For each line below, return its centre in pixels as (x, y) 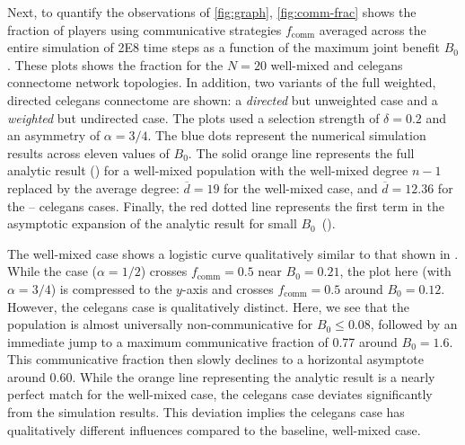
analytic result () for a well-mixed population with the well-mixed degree (208, 170)
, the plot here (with (395, 271)
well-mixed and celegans (337, 64)
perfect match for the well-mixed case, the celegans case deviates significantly (220, 394)
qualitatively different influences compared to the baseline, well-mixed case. (214, 429)
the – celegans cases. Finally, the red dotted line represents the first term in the (226, 205)
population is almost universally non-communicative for (160, 324)
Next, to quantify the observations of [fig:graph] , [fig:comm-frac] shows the (212, 12)
